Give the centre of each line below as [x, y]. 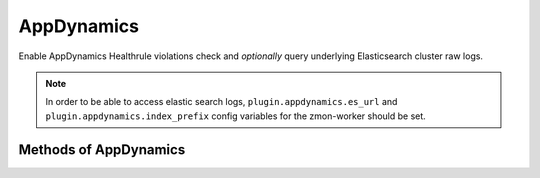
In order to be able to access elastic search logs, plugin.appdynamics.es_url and [221, 102]
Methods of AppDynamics [102, 149]
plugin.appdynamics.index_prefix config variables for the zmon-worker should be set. [236, 116]
